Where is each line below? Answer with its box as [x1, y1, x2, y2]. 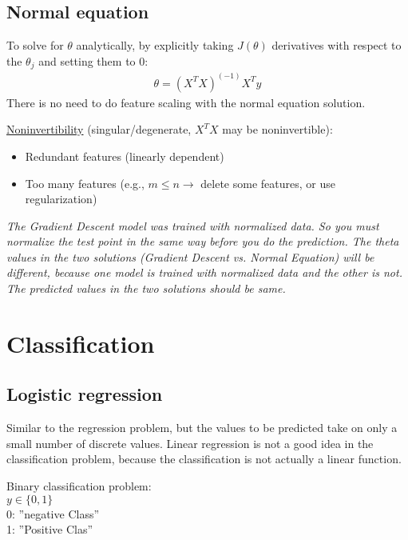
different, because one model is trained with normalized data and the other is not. [6, 264, 402, 281]
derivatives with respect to [271, 37, 402, 54]
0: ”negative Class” [6, 505, 100, 522]
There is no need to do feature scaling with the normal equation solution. [6, 94, 366, 110]
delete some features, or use [200, 174, 335, 191]
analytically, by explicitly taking [76, 37, 234, 54]
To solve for [6, 37, 64, 54]
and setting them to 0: [38, 52, 149, 69]
